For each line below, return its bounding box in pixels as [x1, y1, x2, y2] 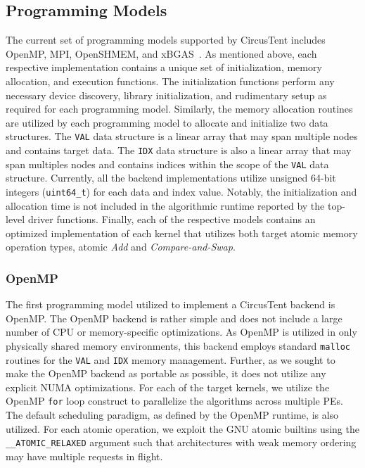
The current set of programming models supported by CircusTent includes [6, 32, 326, 47]
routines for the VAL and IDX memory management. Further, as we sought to [6, 352, 335, 367]
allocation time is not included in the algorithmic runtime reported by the [6, 198, 325, 213]
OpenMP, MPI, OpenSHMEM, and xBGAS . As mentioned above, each [6, 46, 317, 61]
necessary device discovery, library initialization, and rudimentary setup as [6, 87, 327, 102]
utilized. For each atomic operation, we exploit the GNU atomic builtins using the [6, 421, 359, 436]
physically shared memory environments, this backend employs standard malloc [6, 338, 351, 353]
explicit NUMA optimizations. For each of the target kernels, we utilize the [6, 379, 330, 394]
